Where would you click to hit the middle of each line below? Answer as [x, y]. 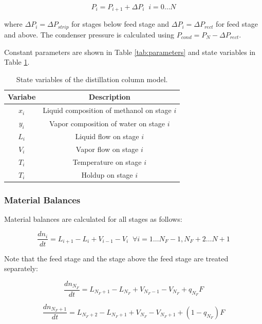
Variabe [22, 97]
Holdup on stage [107, 174]
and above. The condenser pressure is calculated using [89, 34]
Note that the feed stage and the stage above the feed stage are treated [116, 258]
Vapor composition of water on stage [107, 123]
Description [109, 97]
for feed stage [237, 24]
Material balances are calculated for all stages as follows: [93, 218]
